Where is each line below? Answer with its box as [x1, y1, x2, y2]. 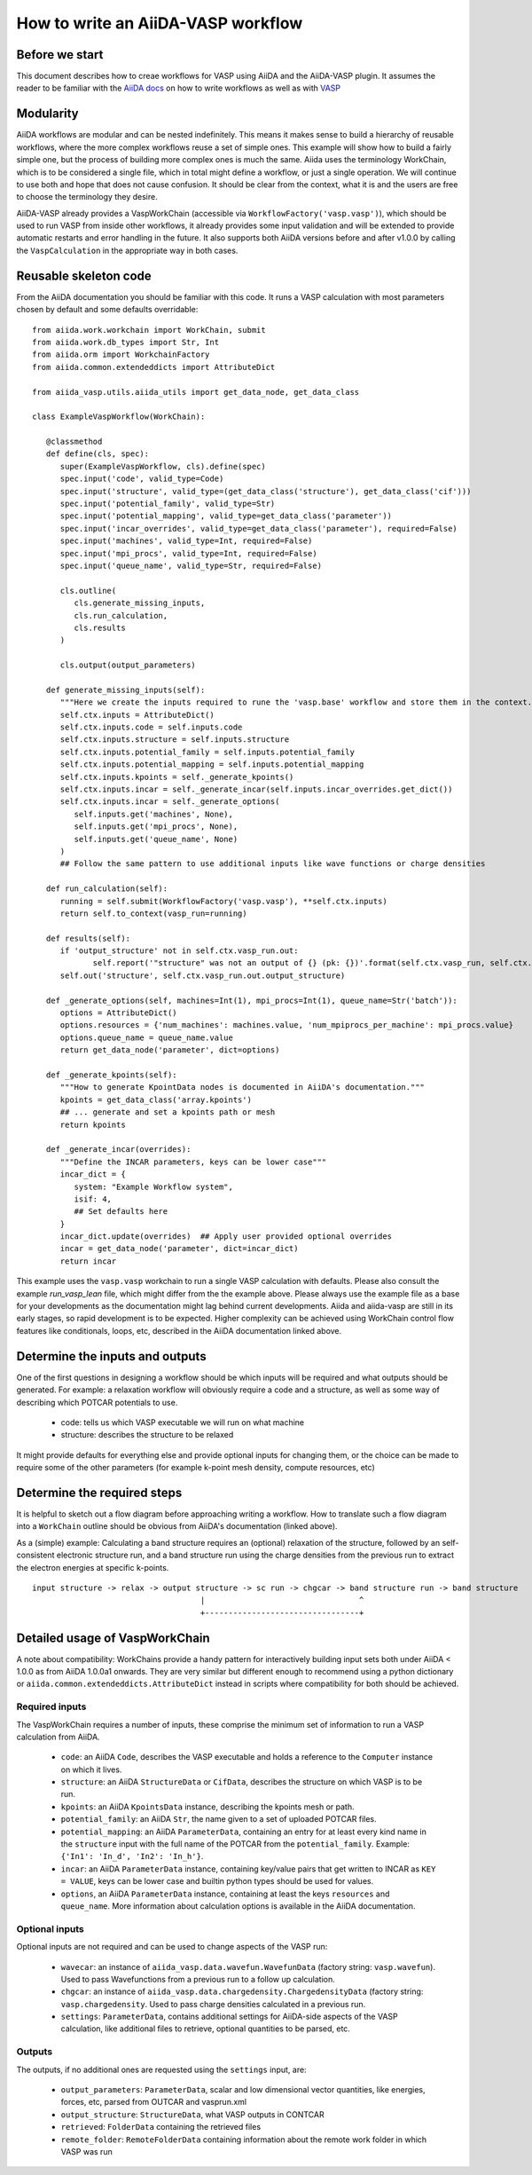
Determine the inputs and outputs [16, 1349, 207, 1364]
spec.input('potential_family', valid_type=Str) [59, 499, 276, 509]
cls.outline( [59, 586, 117, 595]
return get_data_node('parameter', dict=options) [59, 1045, 280, 1055]
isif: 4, [74, 1194, 113, 1204]
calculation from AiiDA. [16, 1731, 101, 1742]
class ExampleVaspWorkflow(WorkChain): [32, 412, 206, 422]
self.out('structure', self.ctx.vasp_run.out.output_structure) [59, 970, 346, 981]
